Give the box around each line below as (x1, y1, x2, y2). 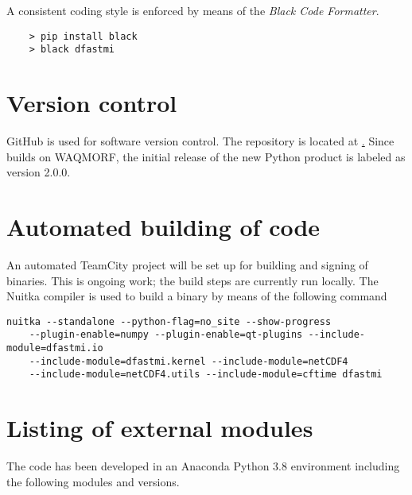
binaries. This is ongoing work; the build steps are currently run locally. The (6, 272, 379, 288)
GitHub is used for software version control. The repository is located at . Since (6, 133, 395, 149)
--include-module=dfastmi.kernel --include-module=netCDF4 (29, 355, 348, 367)
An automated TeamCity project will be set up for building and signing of (6, 256, 368, 273)
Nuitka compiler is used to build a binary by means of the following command (6, 288, 387, 304)
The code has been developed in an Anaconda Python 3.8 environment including (6, 458, 400, 474)
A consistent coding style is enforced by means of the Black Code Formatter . (6, 2, 379, 18)
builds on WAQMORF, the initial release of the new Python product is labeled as (6, 148, 406, 164)
